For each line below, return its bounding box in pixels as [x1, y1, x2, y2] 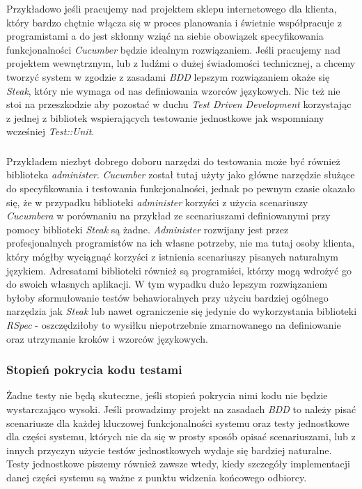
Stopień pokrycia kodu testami [6, 361, 182, 378]
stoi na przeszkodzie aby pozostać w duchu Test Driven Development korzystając [6, 97, 352, 111]
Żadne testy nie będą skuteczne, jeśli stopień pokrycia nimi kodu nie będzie [6, 388, 328, 403]
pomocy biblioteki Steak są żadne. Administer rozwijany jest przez [6, 222, 289, 236]
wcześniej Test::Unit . [6, 124, 95, 139]
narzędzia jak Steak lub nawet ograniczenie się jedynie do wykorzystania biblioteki [6, 304, 357, 318]
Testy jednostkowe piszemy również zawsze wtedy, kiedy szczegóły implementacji [6, 456, 350, 471]
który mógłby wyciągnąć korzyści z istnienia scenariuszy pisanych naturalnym [6, 249, 338, 264]
